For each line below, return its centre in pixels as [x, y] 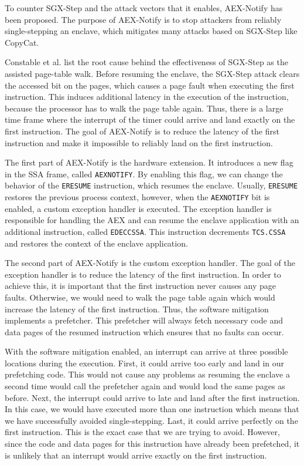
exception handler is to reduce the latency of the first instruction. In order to [143, 274]
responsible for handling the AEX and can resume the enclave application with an [152, 220]
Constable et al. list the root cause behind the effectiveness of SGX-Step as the [146, 62]
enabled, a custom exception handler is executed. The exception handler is [138, 208]
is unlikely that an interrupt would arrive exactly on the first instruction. [136, 455]
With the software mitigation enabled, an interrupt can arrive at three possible [146, 351]
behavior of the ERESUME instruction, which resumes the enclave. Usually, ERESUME [151, 185]
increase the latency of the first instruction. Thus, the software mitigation [137, 309]
